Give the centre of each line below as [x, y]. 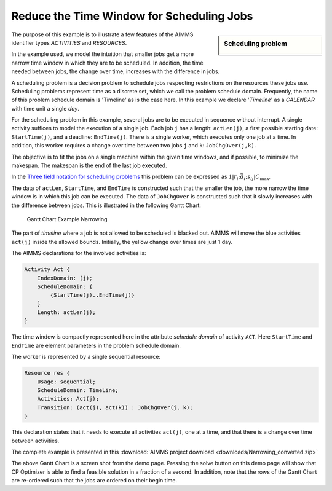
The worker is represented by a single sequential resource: [86, 357]
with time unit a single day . [45, 108]
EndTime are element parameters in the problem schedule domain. [96, 345]
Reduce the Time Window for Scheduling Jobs [132, 16]
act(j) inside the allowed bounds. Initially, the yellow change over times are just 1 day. [122, 242]
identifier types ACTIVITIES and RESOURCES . [69, 42]
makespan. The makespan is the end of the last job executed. [89, 165]
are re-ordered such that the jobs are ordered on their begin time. [94, 481]
